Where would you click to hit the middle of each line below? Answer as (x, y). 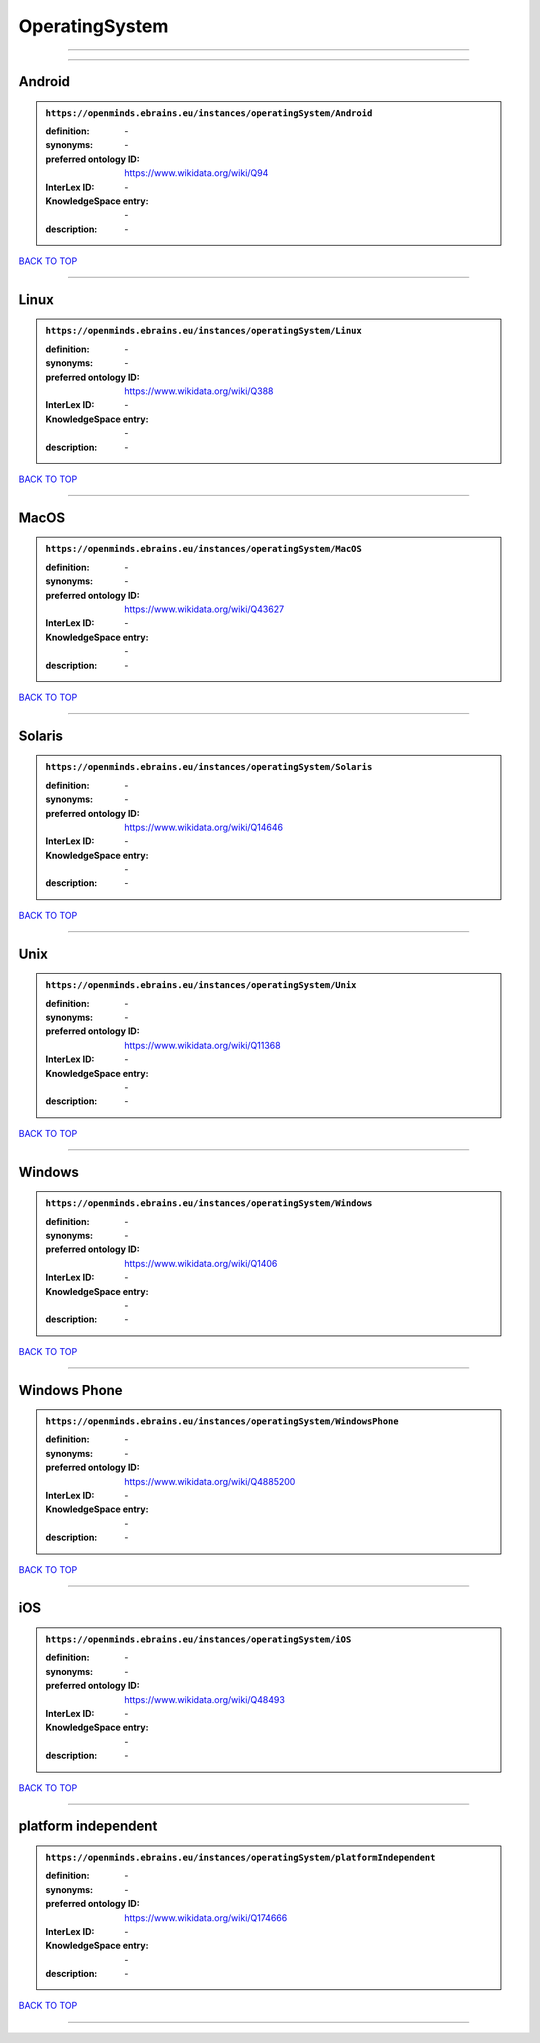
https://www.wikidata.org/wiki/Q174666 (206, 1917)
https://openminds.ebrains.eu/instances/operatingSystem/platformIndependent (240, 1857)
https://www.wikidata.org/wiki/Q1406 (201, 1263)
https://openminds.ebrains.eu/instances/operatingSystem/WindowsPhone (222, 1421)
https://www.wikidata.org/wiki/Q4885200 (210, 1481)
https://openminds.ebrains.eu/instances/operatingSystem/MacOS (203, 549)
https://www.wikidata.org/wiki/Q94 (196, 173)
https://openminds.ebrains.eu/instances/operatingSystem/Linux (203, 331)
